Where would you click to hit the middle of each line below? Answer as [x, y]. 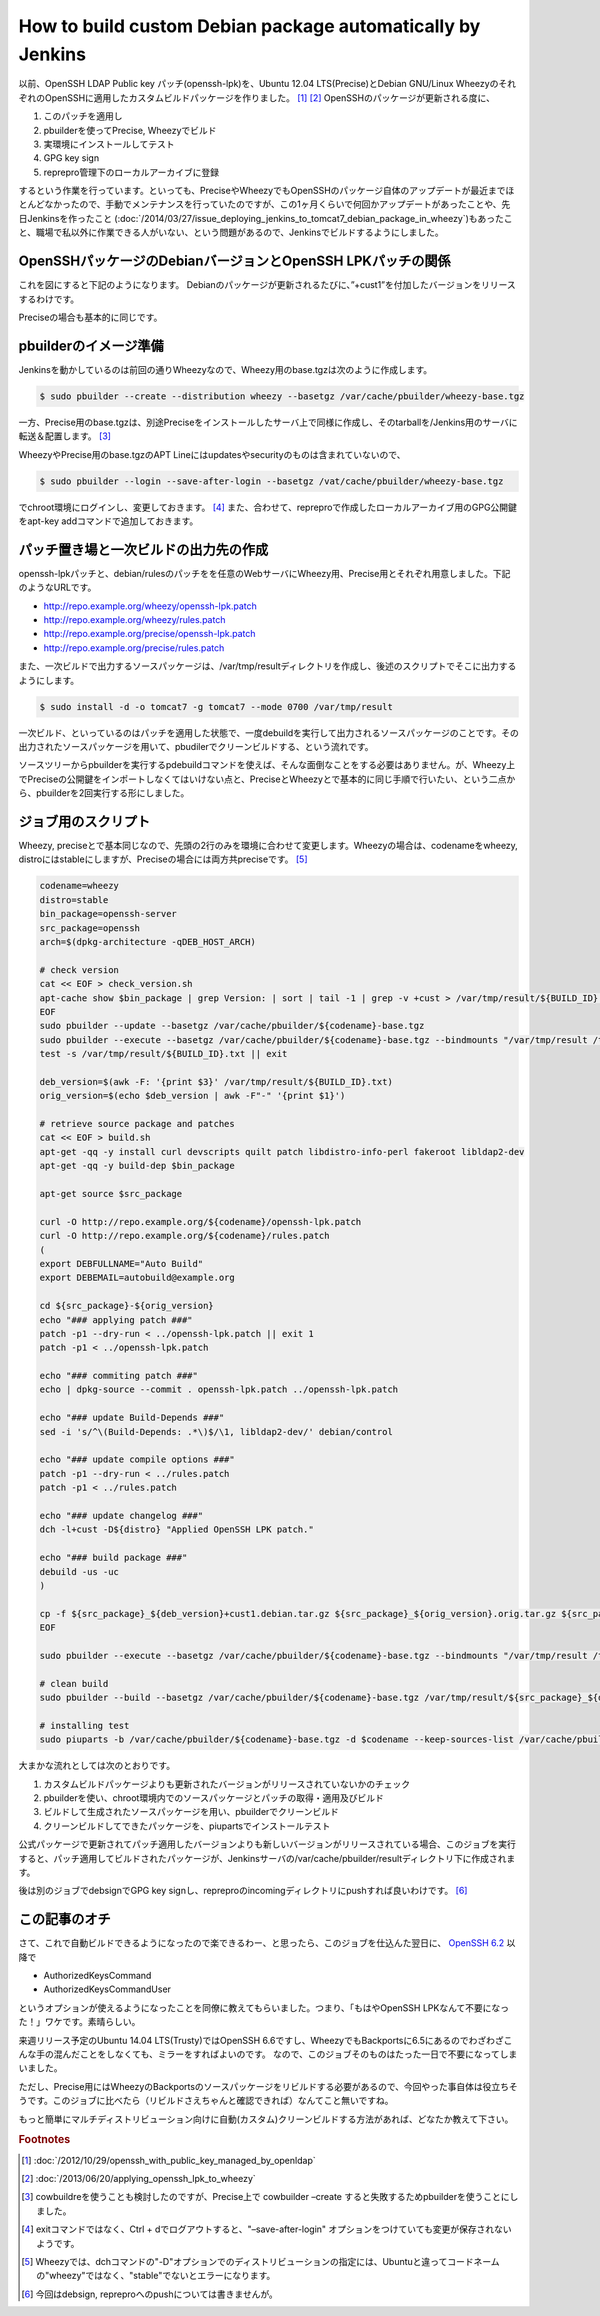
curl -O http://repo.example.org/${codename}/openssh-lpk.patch [200, 1221]
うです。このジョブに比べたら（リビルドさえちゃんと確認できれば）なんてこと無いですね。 [206, 2101]
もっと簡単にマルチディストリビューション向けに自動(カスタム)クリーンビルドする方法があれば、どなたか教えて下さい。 [266, 2119]
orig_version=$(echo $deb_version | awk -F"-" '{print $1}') [192, 1096]
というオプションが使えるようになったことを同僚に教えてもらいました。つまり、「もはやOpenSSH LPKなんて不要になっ [264, 2007]
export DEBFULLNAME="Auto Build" [121, 1263]
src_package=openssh [89, 928]
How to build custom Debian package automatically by [249, 26]
